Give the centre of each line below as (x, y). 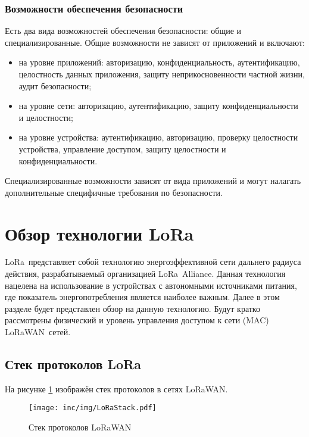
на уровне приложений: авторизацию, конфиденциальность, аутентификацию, (159, 62)
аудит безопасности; (55, 85)
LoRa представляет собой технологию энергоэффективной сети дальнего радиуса (153, 262)
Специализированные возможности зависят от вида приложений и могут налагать (153, 181)
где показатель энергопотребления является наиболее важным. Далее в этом (142, 297)
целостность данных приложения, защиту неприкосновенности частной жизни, (162, 74)
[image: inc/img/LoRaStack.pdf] (93, 408)
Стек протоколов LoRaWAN (80, 427)
